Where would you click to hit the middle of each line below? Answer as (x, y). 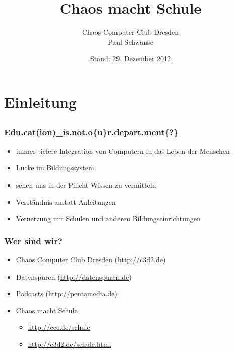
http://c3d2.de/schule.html (70, 344)
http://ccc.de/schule (59, 327)
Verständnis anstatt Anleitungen (66, 201)
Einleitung (41, 101)
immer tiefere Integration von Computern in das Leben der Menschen (123, 151)
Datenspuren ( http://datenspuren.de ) (74, 276)
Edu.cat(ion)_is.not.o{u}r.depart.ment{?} (91, 132)
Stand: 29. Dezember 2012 (131, 59)
